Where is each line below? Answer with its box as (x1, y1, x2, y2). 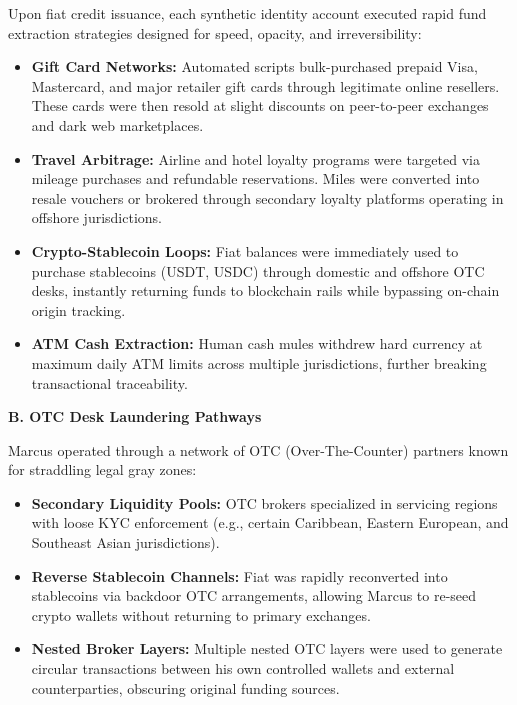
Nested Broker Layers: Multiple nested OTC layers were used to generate (31, 638, 503, 659)
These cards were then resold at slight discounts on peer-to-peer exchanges (31, 95, 489, 116)
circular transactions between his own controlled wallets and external (31, 658, 455, 679)
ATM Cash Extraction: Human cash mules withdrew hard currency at (31, 333, 483, 354)
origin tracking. (31, 299, 126, 320)
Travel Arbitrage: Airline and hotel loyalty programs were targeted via (31, 148, 480, 169)
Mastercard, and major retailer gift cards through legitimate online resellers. (31, 75, 500, 96)
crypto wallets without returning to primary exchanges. (31, 604, 371, 625)
